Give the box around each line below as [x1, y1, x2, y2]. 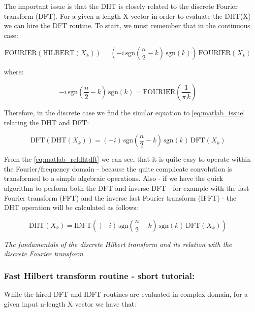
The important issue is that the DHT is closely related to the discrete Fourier [4, 1, 238, 11]
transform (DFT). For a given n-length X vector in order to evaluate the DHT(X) [4, 10, 251, 21]
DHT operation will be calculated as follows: [4, 202, 138, 212]
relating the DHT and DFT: [4, 117, 89, 127]
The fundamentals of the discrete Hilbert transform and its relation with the [4, 239, 232, 249]
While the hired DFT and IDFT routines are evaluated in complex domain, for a [4, 289, 248, 299]
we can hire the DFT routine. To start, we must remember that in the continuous [4, 20, 251, 31]
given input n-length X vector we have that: [4, 298, 136, 309]
